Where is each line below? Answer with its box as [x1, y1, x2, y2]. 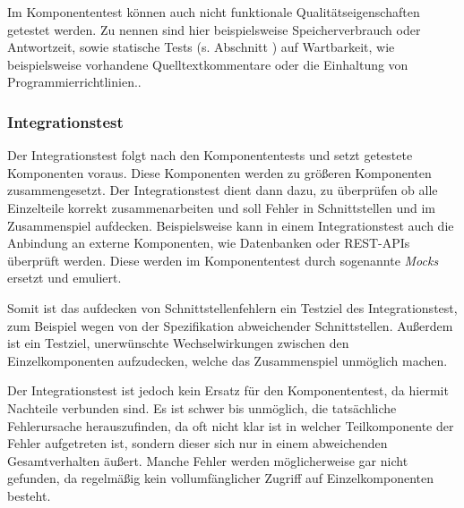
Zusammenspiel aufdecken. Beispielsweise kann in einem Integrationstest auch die [7, 216, 454, 234]
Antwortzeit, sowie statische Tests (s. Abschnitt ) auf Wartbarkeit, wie [7, 38, 395, 56]
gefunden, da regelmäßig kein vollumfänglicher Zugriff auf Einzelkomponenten [7, 469, 434, 487]
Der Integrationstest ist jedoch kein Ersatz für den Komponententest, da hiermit [7, 381, 449, 400]
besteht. [7, 486, 51, 504]
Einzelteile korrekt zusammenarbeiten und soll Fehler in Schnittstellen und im [7, 198, 435, 216]
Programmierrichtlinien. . [7, 72, 142, 91]
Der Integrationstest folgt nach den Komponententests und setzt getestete [7, 146, 413, 165]
